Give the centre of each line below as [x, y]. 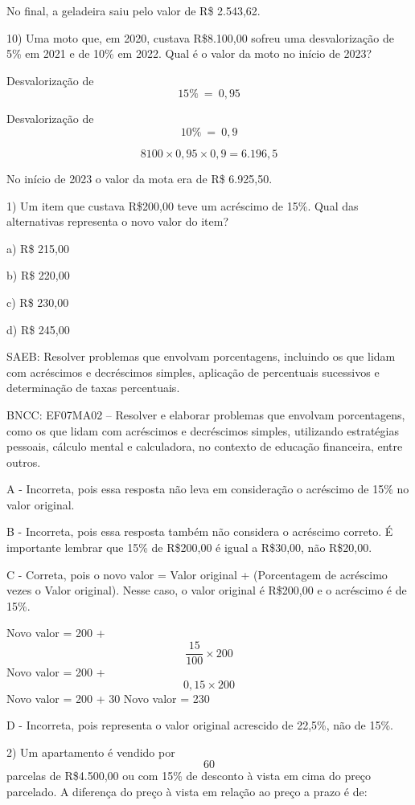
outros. [24, 462]
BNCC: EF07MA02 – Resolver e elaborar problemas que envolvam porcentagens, [206, 414]
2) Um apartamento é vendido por [91, 752]
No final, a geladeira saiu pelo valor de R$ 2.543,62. [134, 10]
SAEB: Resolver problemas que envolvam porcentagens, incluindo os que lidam [201, 356]
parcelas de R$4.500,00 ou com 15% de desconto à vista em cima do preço [189, 776]
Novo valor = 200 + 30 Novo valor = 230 [108, 698]
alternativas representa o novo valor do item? [118, 221]
